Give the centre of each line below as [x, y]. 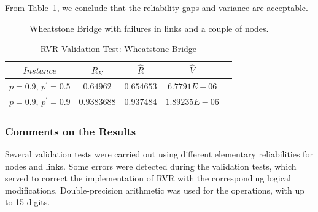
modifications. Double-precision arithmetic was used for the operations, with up [155, 190]
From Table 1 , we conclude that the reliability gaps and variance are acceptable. [157, 7]
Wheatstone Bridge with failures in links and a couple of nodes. [149, 28]
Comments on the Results [71, 131]
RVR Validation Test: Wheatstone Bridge [118, 49]
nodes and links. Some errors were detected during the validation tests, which [151, 166]
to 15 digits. [28, 202]
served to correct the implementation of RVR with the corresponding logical [148, 178]
